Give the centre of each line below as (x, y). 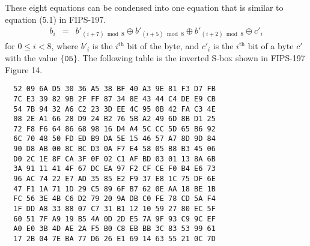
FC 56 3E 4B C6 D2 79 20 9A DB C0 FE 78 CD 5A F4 (114, 199)
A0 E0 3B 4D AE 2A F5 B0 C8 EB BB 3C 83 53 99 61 (114, 229)
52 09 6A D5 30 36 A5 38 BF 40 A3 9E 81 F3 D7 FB (114, 89)
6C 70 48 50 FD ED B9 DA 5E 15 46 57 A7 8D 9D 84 (114, 139)
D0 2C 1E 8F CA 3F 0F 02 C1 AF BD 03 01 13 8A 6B (114, 159)
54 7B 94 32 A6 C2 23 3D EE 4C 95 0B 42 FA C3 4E (114, 109)
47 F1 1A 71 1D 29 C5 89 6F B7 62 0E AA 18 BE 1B (114, 189)
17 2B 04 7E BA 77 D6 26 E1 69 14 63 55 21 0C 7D (114, 239)
